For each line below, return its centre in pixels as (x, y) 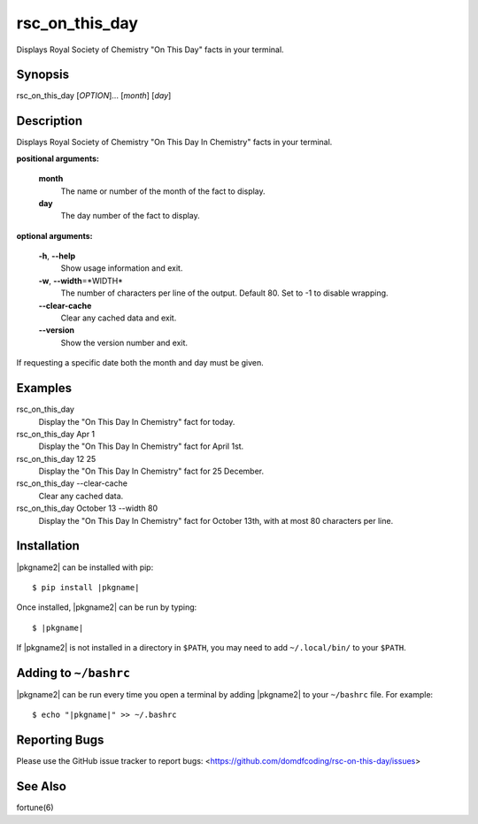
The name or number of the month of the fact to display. (163, 191)
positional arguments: (58, 158)
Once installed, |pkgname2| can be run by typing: (107, 607)
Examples (44, 388)
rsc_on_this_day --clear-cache (72, 483)
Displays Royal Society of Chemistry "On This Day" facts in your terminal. (150, 50)
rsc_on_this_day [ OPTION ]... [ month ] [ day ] (94, 96)
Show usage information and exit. (122, 268)
